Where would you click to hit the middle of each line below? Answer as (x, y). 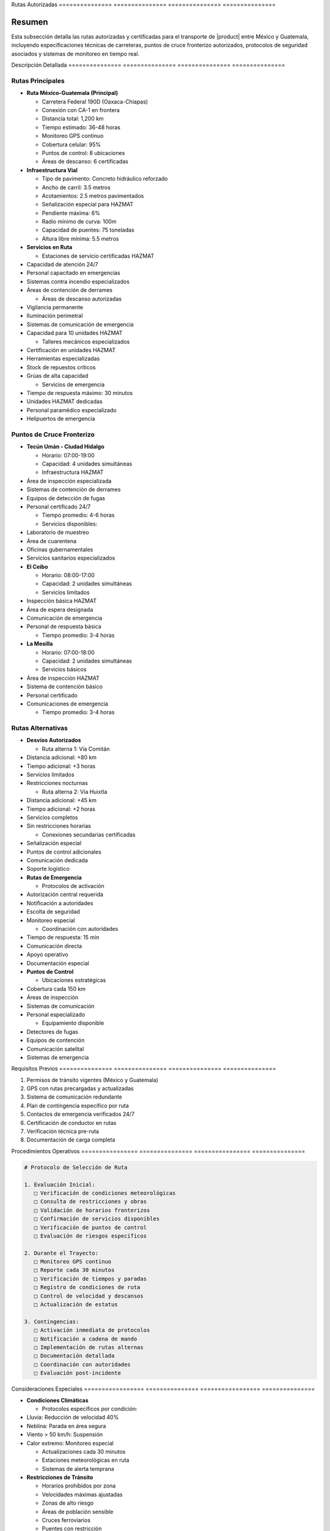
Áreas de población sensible (78, 1511)
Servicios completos (53, 817)
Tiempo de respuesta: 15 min (63, 938)
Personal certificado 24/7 (59, 506)
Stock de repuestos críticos (61, 367)
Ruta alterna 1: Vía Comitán (76, 749)
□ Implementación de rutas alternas (89, 1347)
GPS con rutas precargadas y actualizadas (80, 1089)
